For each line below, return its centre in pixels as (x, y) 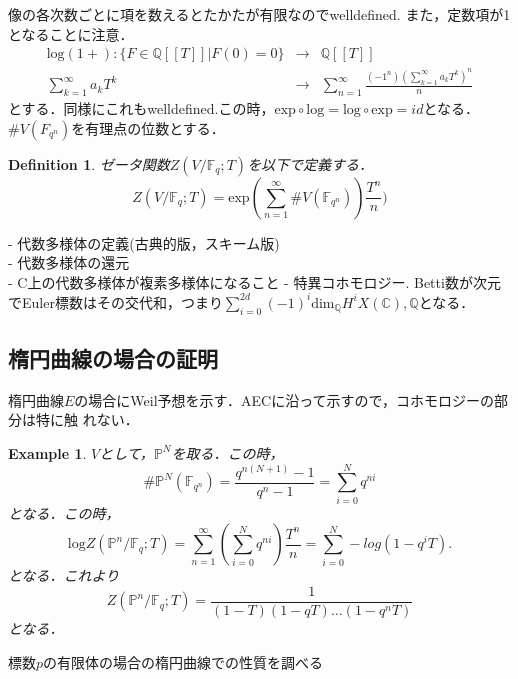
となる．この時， (64, 512)
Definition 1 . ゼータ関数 (89, 163)
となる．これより (64, 575)
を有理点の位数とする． (148, 127)
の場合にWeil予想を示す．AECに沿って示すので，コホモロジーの (284, 399)
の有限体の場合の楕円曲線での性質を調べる (183, 661)
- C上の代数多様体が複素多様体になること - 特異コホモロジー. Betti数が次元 (254, 281)
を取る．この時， (227, 452)
